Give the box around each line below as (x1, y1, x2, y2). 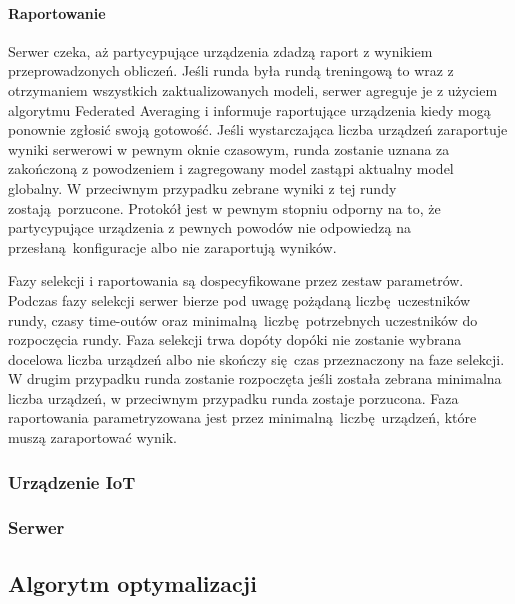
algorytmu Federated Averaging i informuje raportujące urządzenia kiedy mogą (8, 99, 491, 120)
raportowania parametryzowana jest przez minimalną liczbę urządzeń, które (8, 407, 477, 428)
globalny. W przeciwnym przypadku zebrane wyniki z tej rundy (8, 177, 397, 198)
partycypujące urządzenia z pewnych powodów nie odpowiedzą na (8, 217, 411, 238)
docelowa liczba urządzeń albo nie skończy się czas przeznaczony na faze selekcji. (8, 348, 505, 369)
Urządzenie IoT (8, 469, 136, 494)
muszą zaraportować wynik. (8, 427, 177, 448)
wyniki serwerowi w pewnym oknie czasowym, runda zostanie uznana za (8, 138, 450, 159)
